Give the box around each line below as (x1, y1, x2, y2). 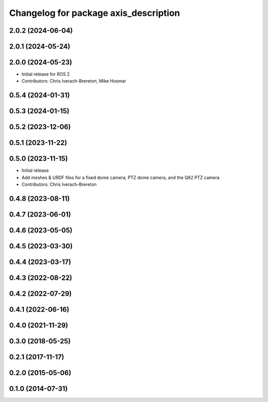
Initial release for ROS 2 (21, 71, 70, 77)
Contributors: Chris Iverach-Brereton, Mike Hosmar (21, 78, 127, 84)
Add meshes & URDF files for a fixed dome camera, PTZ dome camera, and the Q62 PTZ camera (21, 174, 220, 180)
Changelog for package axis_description (9, 7, 180, 18)
